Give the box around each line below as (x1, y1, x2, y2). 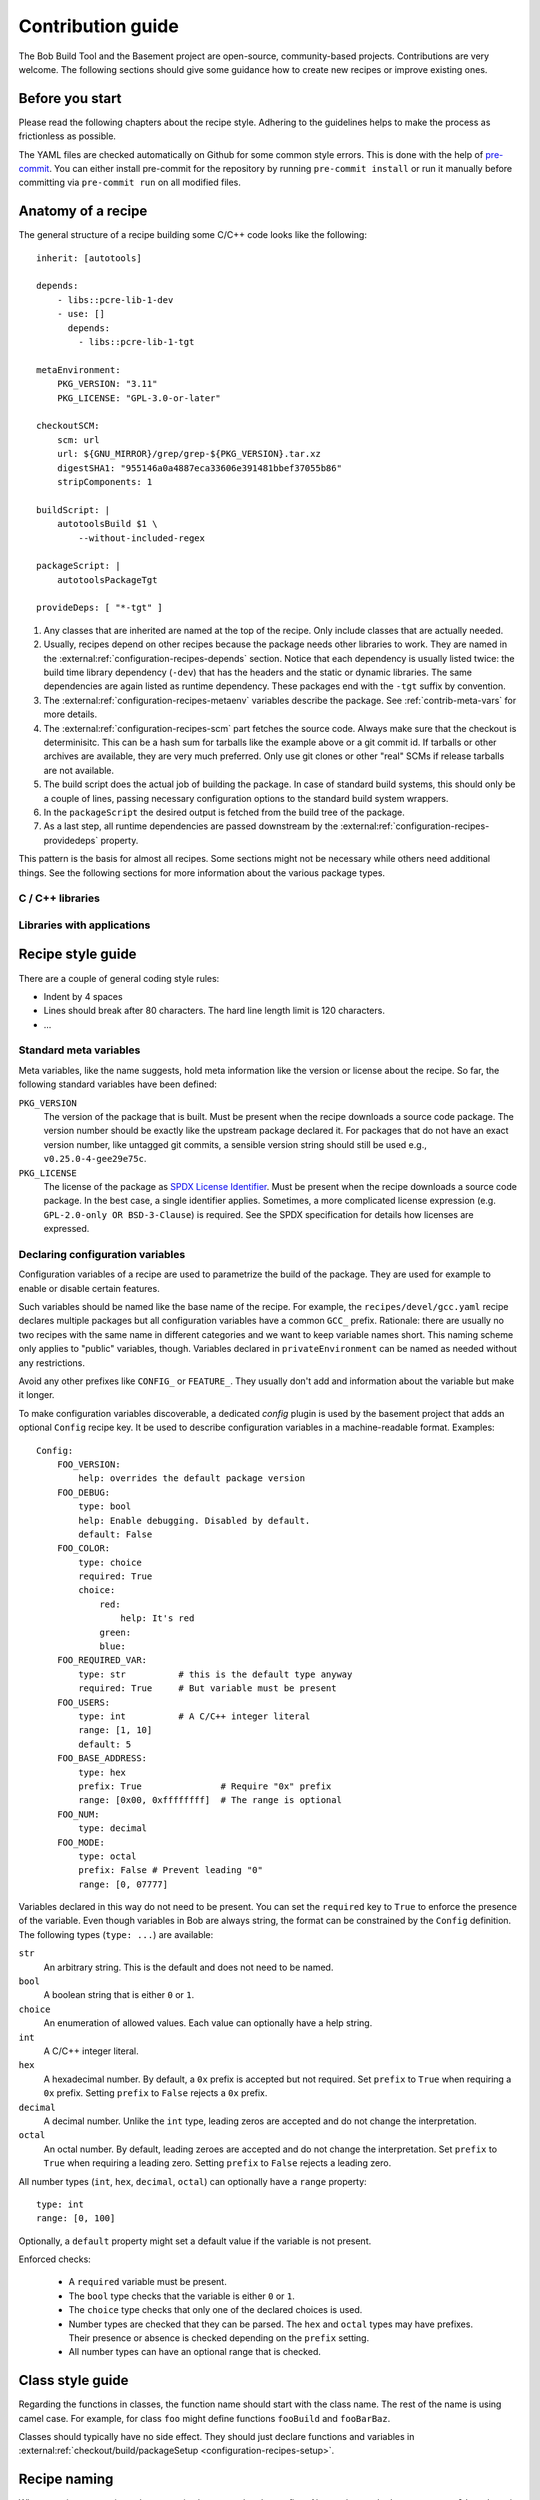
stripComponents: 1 (56, 476, 153, 487)
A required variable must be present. (68, 2276, 227, 2288)
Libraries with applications (18, 918, 151, 932)
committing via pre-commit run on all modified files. (18, 176, 242, 189)
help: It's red (120, 1613, 195, 1624)
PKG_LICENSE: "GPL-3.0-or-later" (56, 392, 222, 404)
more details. (43, 708, 98, 720)
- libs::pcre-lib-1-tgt (78, 336, 195, 348)
